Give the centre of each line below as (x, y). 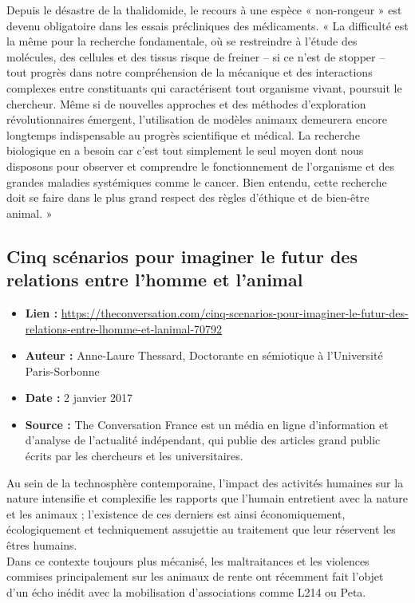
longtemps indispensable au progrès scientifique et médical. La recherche (183, 134)
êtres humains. (42, 545)
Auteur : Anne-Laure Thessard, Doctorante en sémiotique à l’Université (204, 355)
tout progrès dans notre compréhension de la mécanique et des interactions (190, 72)
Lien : (41, 312)
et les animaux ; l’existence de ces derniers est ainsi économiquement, (176, 513)
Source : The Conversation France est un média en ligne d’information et (207, 424)
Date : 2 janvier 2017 (79, 398)
